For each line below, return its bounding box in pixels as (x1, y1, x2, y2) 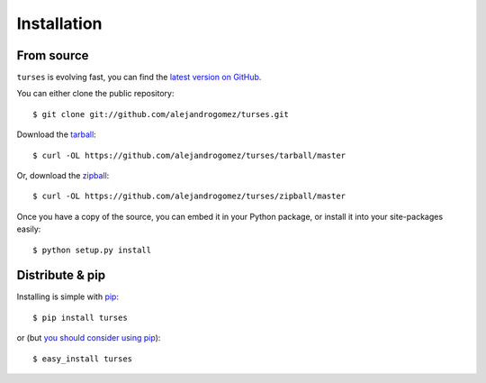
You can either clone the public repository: (16, 88, 175, 99)
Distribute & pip (16, 268, 106, 283)
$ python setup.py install (32, 244, 152, 255)
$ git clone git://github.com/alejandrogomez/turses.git (32, 109, 290, 119)
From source (16, 48, 89, 63)
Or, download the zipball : (16, 170, 110, 181)
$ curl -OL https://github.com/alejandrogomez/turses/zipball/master (32, 191, 346, 202)
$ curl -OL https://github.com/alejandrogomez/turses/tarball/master (32, 150, 346, 160)
